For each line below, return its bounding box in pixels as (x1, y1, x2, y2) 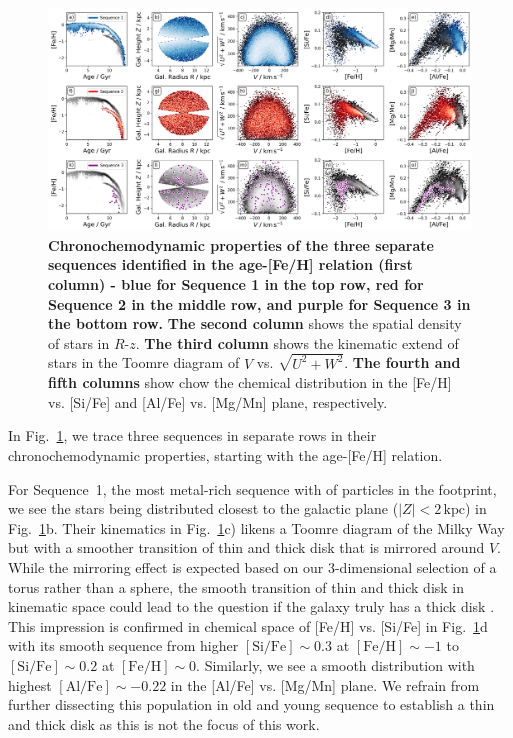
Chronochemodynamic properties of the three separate (48, 234, 434, 255)
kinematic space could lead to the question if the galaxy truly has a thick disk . (8, 596, 495, 617)
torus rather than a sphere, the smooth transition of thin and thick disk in (8, 576, 465, 597)
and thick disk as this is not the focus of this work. (8, 713, 320, 734)
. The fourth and (344, 352, 461, 373)
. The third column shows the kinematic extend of (135, 332, 459, 353)
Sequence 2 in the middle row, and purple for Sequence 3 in (48, 293, 471, 314)
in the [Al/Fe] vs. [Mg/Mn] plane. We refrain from (170, 674, 480, 695)
